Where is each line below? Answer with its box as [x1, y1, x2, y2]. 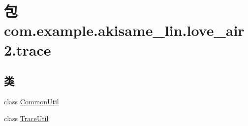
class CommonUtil [4, 96, 59, 106]
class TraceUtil [4, 113, 49, 123]
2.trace [4, 39, 51, 60]
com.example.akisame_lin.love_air [4, 20, 245, 40]
